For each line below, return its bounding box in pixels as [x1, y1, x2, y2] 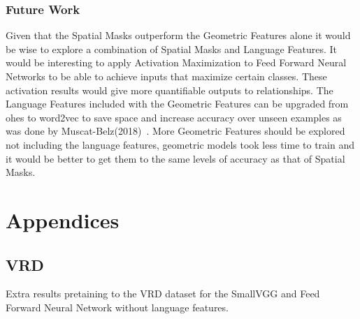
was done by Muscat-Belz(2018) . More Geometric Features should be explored [6, 124, 345, 138]
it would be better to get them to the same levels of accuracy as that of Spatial [6, 151, 345, 165]
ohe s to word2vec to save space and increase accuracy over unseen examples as [6, 110, 342, 124]
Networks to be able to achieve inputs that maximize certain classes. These [6, 69, 327, 83]
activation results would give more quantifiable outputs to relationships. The [6, 82, 333, 97]
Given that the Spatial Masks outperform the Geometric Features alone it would [6, 28, 351, 43]
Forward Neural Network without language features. [6, 299, 229, 314]
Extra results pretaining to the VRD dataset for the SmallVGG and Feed [6, 286, 320, 301]
